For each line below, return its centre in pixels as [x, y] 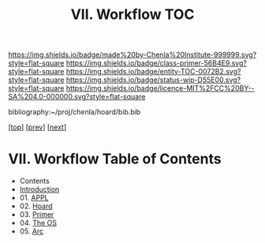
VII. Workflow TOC [132, 15]
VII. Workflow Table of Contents [115, 159]
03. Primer [37, 215]
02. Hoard [36, 206]
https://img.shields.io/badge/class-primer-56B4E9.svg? [156, 63]
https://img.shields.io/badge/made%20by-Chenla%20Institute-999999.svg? [132, 55]
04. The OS [38, 223]
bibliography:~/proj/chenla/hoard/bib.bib [75, 112]
